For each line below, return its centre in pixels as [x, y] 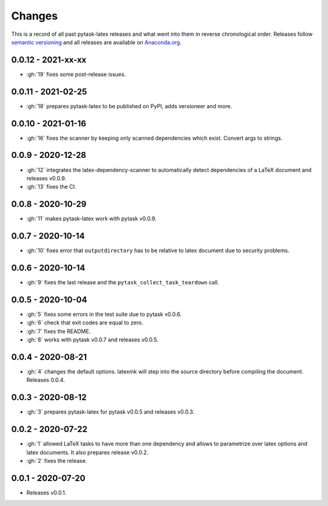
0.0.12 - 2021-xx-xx [49, 60]
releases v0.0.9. [46, 178]
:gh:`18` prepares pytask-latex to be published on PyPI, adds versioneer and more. [129, 106]
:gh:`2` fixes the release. [57, 461]
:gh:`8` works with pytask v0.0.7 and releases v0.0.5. [92, 340]
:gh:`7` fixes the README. [59, 331]
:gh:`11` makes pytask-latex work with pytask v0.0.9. [92, 219]
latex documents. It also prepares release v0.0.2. [87, 452]
